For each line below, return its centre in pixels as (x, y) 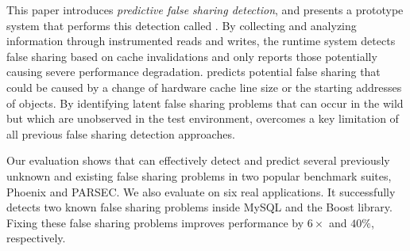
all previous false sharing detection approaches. (121, 133)
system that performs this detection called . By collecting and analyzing (182, 25)
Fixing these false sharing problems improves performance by (155, 222)
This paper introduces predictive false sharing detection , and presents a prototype (205, 10)
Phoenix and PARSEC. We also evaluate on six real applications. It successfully (201, 191)
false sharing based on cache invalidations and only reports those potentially (192, 56)
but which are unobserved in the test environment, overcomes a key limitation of (203, 118)
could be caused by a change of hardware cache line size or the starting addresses (204, 87)
